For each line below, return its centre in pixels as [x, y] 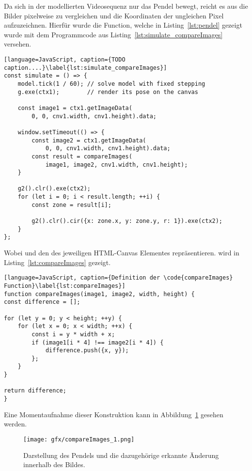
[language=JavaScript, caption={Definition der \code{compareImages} [118, 278]
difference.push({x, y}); [87, 351]
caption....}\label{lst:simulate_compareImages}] [86, 68]
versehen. [18, 44]
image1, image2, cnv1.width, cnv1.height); [117, 165]
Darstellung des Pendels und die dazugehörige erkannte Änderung [121, 455]
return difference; [35, 391]
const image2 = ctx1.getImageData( [89, 140]
